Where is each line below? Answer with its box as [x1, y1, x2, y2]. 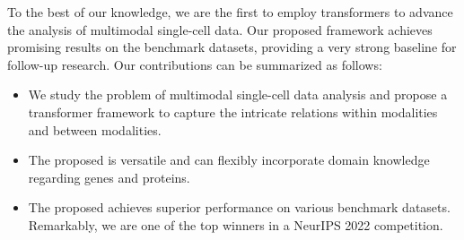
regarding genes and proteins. [28, 167, 190, 186]
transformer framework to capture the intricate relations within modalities [28, 102, 438, 121]
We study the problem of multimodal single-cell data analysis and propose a [28, 85, 448, 104]
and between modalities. [28, 120, 162, 139]
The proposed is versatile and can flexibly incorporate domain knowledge [28, 150, 430, 169]
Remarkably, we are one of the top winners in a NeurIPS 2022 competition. [28, 215, 443, 234]
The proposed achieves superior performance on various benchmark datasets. [28, 198, 451, 217]
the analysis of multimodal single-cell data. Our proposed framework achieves [7, 20, 433, 39]
